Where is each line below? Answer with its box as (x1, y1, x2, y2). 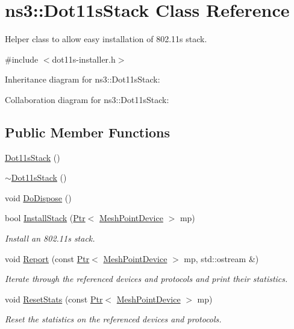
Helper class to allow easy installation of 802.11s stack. (5, 33, 207, 45)
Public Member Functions (5, 122, 170, 141)
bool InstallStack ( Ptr (5, 211, 86, 224)
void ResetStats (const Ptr (5, 292, 103, 305)
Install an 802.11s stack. (5, 232, 95, 245)
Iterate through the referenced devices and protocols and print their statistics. (5, 272, 288, 285)
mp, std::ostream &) (184, 252, 259, 265)
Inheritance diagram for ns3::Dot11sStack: (5, 73, 160, 86)
